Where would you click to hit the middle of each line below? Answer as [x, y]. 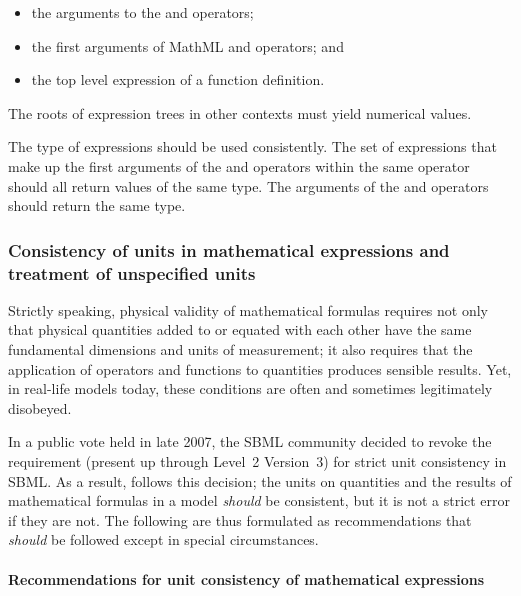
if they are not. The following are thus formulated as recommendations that [240, 519]
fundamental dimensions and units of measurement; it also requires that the [240, 349]
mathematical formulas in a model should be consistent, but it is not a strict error [259, 500]
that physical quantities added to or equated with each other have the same [240, 329]
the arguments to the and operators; [142, 12]
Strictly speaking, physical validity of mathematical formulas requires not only [248, 309]
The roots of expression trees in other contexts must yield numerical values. [240, 112]
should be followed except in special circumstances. [163, 539]
